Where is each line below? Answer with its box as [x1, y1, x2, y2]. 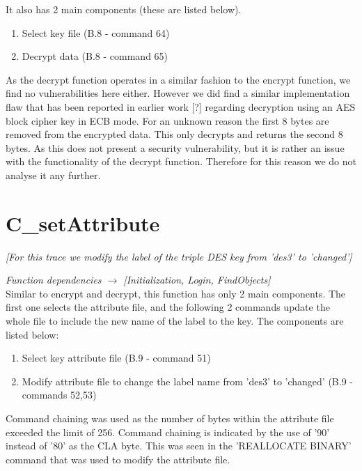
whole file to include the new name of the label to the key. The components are [6, 314, 344, 328]
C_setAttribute [6, 208, 160, 237]
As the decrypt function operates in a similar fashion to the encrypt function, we [6, 72, 351, 86]
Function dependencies [6, 272, 102, 287]
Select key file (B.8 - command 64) [22, 25, 170, 40]
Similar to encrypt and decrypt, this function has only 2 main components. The [6, 286, 346, 300]
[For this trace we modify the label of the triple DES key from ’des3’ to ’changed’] [6, 249, 352, 263]
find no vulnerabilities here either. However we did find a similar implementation [6, 86, 350, 100]
